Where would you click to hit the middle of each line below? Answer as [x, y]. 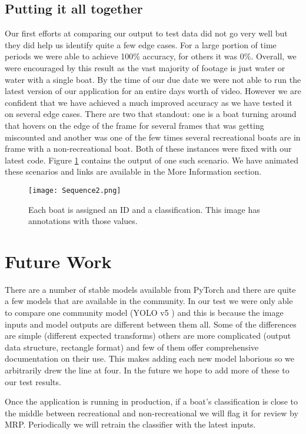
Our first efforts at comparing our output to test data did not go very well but [146, 33]
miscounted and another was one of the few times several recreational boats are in [153, 137]
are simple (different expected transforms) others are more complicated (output [148, 335]
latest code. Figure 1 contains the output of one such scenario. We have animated [152, 160]
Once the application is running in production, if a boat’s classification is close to [151, 401]
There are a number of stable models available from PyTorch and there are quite [150, 289]
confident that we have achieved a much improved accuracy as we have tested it [149, 102]
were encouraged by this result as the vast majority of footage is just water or [145, 67]
